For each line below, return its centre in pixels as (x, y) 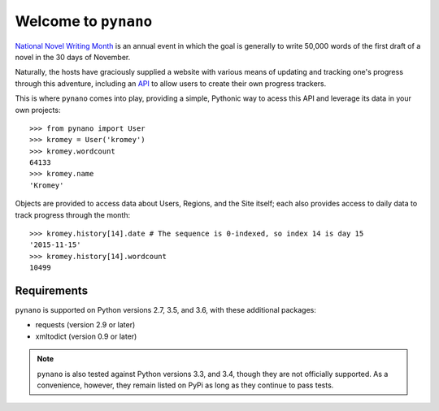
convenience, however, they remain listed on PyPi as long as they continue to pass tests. (185, 385)
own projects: (38, 110)
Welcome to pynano (84, 21)
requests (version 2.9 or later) (85, 325)
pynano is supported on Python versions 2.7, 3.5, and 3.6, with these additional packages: (166, 310)
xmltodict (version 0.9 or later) (86, 336)
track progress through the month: (72, 214)
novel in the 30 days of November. (73, 57)
